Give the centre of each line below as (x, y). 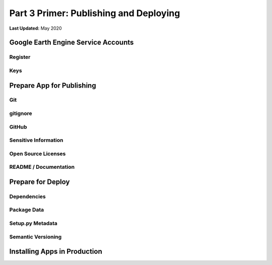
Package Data (27, 210)
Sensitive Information (36, 140)
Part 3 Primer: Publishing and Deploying (95, 13)
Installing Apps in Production (56, 252)
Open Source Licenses (38, 154)
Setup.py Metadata (33, 223)
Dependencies (28, 196)
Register (20, 57)
